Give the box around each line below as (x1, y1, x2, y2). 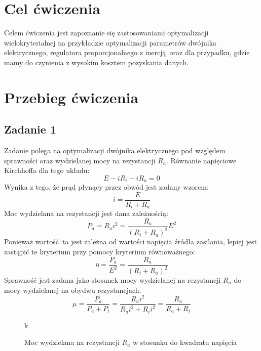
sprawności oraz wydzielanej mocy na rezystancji (4, 155, 156, 165)
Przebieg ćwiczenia (4, 86, 139, 107)
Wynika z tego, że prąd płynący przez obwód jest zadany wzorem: (4, 182, 209, 192)
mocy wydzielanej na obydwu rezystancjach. (4, 284, 141, 295)
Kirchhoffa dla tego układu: (4, 165, 90, 175)
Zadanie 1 (4, 121, 56, 137)
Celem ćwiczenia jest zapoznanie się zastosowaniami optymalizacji (4, 27, 209, 38)
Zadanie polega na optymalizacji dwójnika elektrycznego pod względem (4, 145, 226, 156)
